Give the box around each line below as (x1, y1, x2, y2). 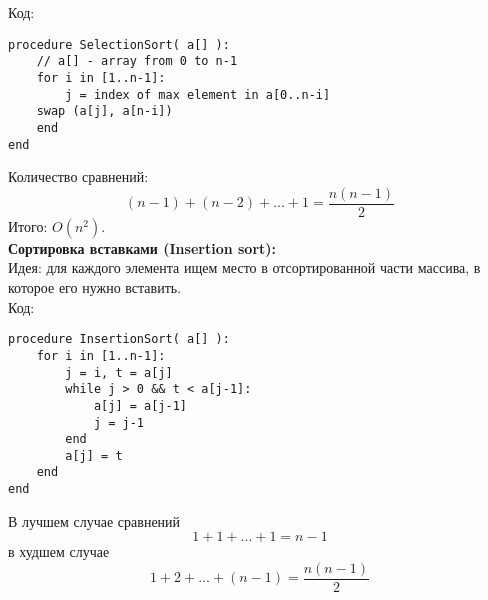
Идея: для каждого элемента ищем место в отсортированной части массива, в (8, 257, 481, 278)
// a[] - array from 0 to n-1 (36, 54, 238, 69)
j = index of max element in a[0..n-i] (65, 87, 331, 102)
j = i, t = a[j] (65, 365, 173, 380)
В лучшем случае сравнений (8, 510, 181, 531)
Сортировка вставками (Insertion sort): (8, 237, 277, 258)
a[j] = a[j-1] (93, 398, 187, 413)
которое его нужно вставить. (8, 277, 182, 298)
